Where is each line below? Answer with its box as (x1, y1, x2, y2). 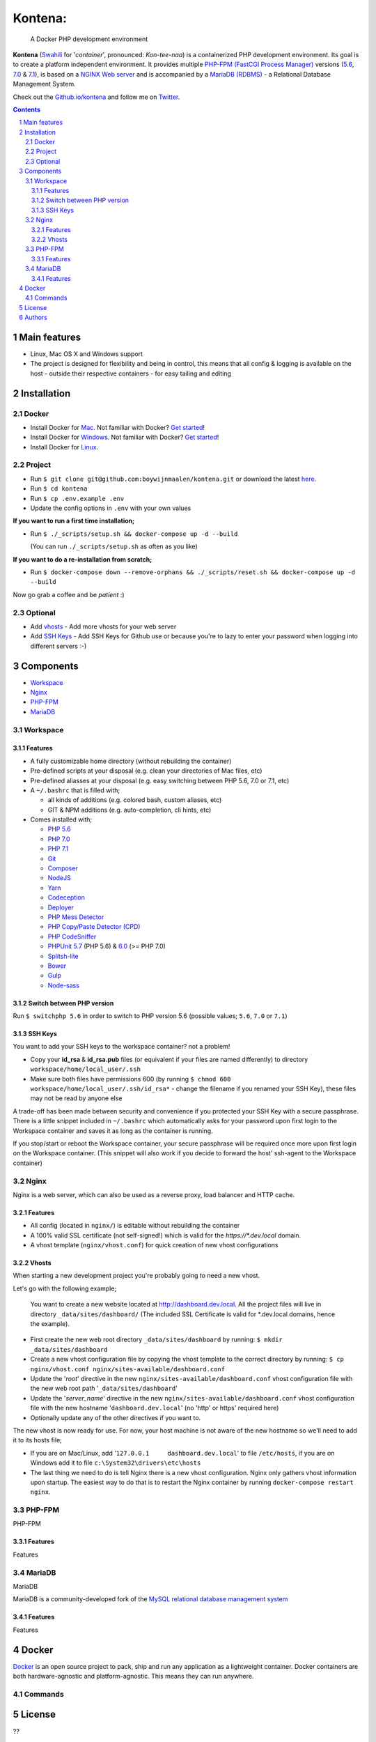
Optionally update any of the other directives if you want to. (30, 1413, 201, 1421)
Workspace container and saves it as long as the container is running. (13, 1126, 213, 1135)
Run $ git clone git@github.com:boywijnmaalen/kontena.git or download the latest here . (30, 475, 317, 483)
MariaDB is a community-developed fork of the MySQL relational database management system (13, 1595, 288, 1603)
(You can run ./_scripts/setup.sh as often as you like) (30, 542, 198, 550)
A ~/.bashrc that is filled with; (30, 786, 120, 794)
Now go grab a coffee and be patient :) (13, 590, 125, 599)
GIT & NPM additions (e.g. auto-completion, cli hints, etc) (47, 806, 212, 814)
